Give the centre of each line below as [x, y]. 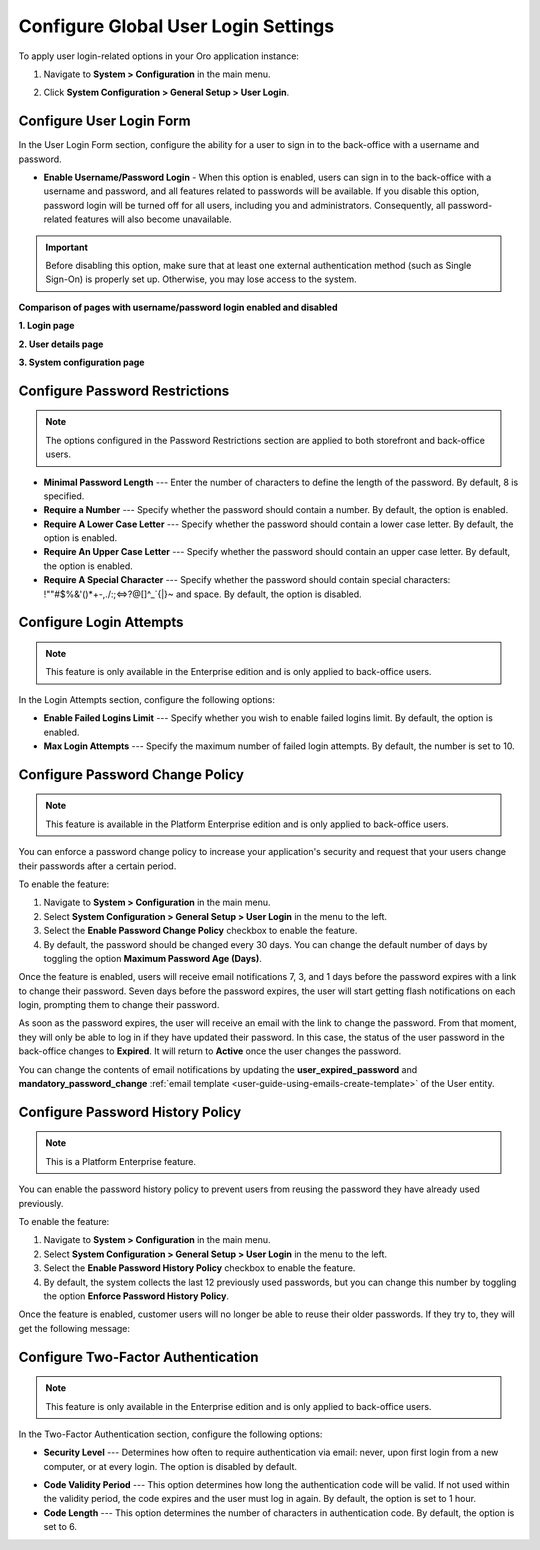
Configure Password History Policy [130, 1111]
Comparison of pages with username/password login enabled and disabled [178, 307]
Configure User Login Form [104, 121]
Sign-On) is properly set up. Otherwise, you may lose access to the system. [201, 279]
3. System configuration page [81, 362]
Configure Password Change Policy [131, 774]
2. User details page [61, 344]
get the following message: [74, 1328]
